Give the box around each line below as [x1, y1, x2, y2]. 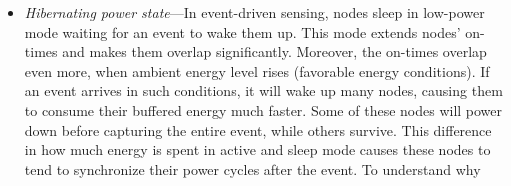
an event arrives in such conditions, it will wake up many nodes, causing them [24, 80, 503, 101]
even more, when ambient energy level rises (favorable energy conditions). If [24, 60, 490, 81]
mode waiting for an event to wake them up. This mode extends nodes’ [24, 21, 461, 42]
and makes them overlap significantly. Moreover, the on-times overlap [62, 41, 487, 62]
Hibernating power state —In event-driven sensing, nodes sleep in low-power [24, 2, 485, 22]
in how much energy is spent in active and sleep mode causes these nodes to [24, 139, 491, 160]
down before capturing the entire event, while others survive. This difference [24, 119, 492, 140]
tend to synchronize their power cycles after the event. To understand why [24, 158, 481, 179]
